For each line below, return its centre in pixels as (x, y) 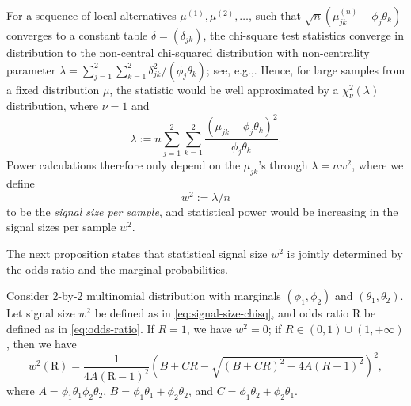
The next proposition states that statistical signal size (137, 253)
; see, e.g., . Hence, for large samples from (306, 69)
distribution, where (53, 106)
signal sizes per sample (61, 227)
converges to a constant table (77, 35)
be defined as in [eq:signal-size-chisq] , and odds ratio (222, 313)
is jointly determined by (345, 253)
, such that (275, 15)
